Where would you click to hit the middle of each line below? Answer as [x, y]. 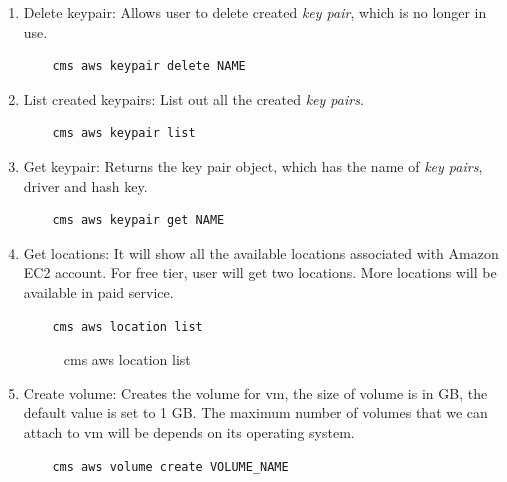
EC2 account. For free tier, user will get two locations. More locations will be [260, 272]
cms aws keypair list [124, 133]
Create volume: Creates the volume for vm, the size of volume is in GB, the [255, 392]
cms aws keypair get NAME [138, 220]
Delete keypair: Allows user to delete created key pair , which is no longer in [255, 12]
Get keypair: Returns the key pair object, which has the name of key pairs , [253, 165]
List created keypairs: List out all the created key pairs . [193, 98]
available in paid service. [98, 291]
